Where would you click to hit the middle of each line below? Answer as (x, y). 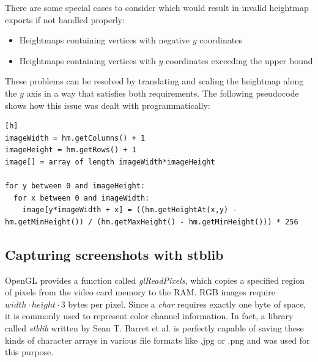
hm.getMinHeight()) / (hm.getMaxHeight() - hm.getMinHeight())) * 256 (152, 222)
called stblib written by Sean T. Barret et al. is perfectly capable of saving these (154, 328)
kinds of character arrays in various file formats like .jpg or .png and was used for (157, 340)
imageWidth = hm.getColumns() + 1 (75, 138)
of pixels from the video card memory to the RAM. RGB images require (140, 292)
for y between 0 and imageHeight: (75, 186)
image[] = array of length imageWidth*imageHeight (110, 162)
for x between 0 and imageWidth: (82, 198)
